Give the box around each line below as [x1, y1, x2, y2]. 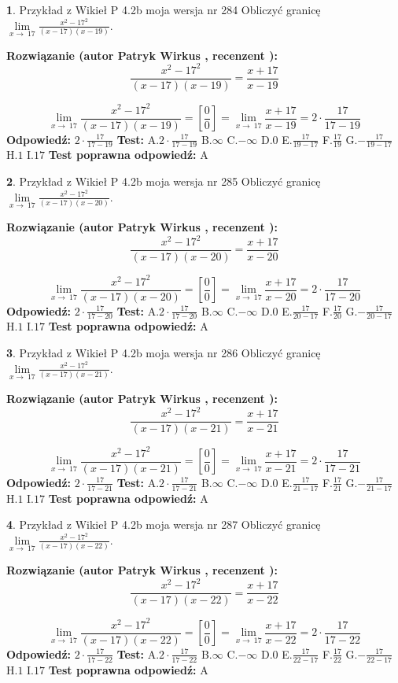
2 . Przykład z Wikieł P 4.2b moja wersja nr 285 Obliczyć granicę [6, 173, 321, 190]
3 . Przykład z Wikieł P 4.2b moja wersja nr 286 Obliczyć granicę [6, 345, 321, 361]
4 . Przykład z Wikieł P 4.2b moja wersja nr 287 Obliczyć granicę [6, 516, 321, 533]
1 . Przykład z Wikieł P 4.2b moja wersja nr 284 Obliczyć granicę [6, 2, 321, 17]
